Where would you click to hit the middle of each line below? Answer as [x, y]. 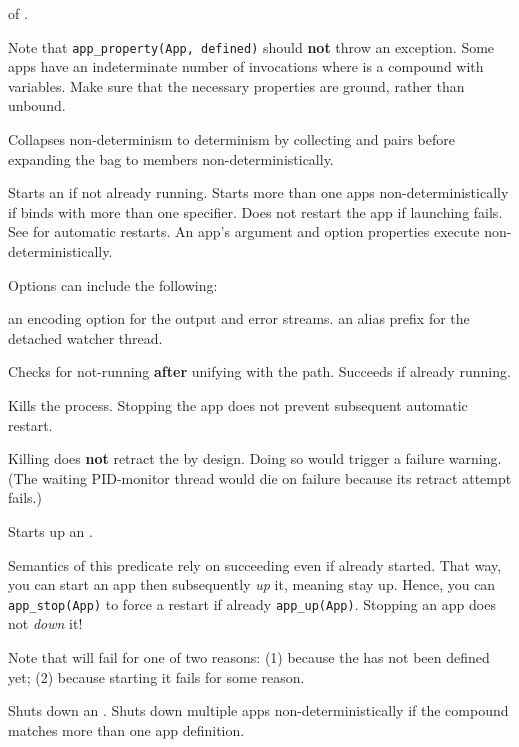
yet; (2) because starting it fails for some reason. [156, 676]
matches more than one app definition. [126, 729]
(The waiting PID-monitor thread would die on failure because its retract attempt [260, 477]
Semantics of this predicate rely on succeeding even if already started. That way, [255, 564]
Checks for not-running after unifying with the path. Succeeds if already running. [259, 371]
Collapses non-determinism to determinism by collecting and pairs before [231, 139]
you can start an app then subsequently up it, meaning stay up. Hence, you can [252, 584]
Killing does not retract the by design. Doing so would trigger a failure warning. [255, 458]
